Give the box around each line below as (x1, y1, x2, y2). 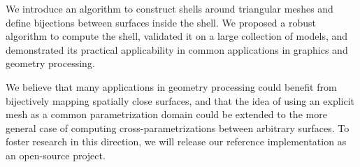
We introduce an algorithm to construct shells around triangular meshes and (6, 1, 333, 15)
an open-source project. (6, 147, 106, 162)
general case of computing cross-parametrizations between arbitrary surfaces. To (6, 120, 350, 135)
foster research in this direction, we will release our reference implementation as (6, 134, 347, 149)
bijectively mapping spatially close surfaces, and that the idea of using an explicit (6, 93, 354, 108)
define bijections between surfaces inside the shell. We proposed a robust (6, 15, 316, 29)
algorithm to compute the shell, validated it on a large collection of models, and (6, 29, 348, 43)
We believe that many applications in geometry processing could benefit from (6, 79, 337, 94)
